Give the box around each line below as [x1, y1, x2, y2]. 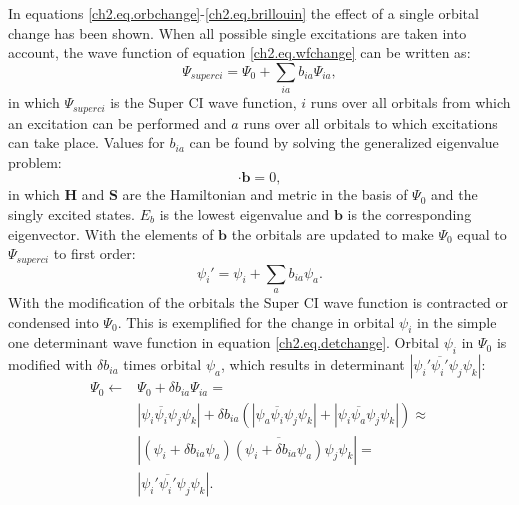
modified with [8, 354, 93, 375]
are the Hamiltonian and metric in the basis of [122, 184, 408, 205]
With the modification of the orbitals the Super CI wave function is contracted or [8, 291, 509, 312]
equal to [457, 223, 507, 244]
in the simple [416, 311, 497, 332]
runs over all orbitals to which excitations [243, 112, 498, 133]
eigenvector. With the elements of [8, 223, 214, 244]
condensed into [8, 311, 99, 332]
